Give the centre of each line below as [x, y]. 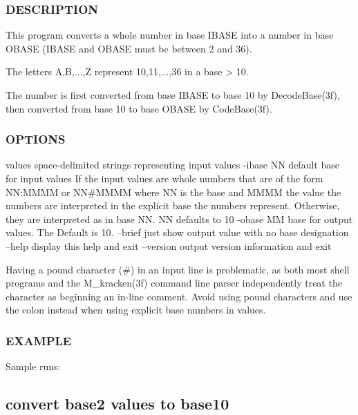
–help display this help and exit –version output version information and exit [169, 245]
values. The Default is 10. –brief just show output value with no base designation [177, 232]
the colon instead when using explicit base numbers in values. [136, 310]
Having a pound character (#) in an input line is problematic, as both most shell [178, 269]
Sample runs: [33, 366]
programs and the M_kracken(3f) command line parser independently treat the [174, 283]
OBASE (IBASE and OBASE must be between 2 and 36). [129, 48]
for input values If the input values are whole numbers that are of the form [164, 178]
